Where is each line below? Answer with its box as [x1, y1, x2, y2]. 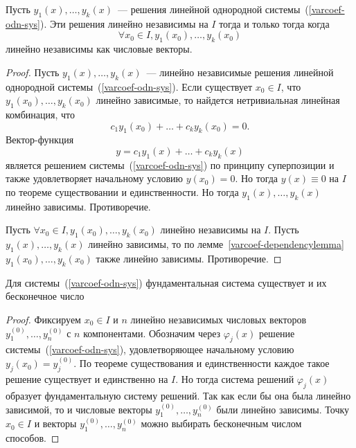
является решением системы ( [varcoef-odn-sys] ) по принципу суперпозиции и [6, 157, 335, 172]
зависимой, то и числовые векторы [6, 402, 152, 416]
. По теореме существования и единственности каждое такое [73, 356, 330, 370]
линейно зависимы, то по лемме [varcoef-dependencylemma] [88, 237, 344, 251]
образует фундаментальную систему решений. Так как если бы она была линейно [6, 388, 351, 402]
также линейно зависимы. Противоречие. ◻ [96, 251, 282, 265]
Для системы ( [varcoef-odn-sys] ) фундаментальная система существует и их [6, 275, 327, 289]
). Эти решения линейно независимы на [39, 16, 208, 30]
